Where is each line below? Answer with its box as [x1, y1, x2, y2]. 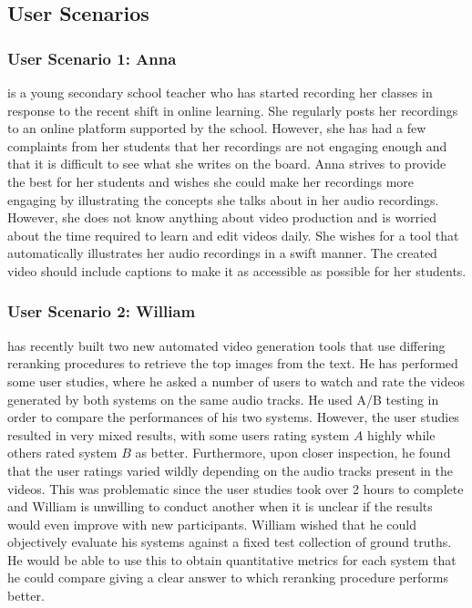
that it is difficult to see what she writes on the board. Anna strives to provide [7, 154, 446, 173]
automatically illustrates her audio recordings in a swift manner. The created [7, 243, 437, 263]
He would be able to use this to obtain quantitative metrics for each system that [7, 550, 457, 569]
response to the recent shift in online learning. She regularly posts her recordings [7, 100, 458, 119]
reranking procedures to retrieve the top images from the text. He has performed [7, 354, 458, 373]
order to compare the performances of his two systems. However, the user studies [7, 407, 459, 427]
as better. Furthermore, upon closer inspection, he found [135, 443, 451, 462]
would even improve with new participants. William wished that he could [7, 514, 417, 533]
